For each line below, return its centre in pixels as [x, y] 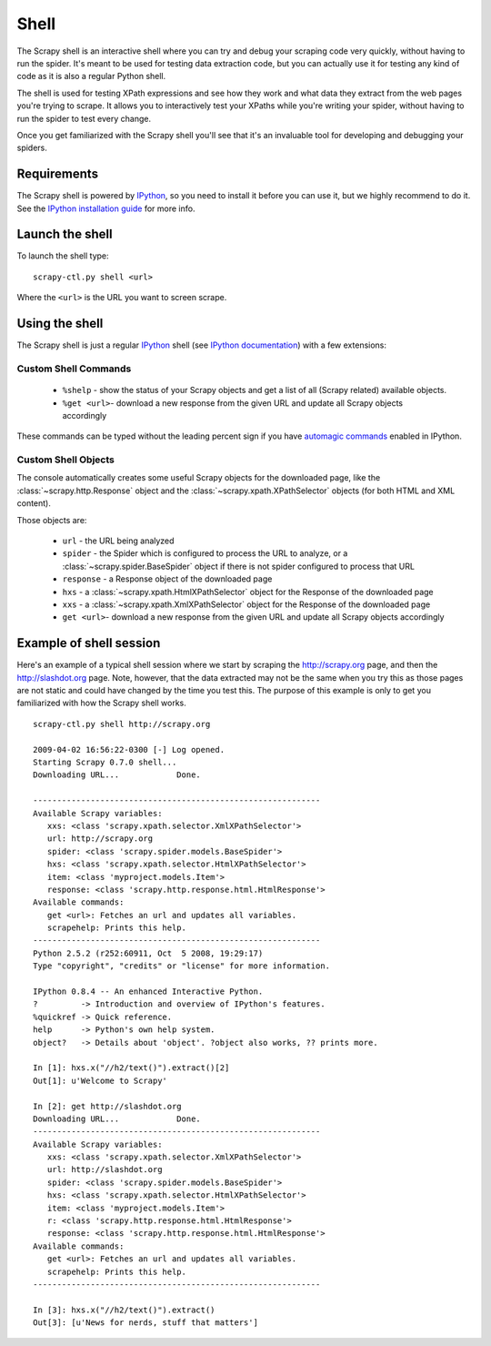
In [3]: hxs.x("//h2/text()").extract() [124, 1310]
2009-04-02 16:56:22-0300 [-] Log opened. [129, 749]
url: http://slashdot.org [105, 1170]
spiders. [32, 148]
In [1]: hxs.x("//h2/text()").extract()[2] [131, 1068]
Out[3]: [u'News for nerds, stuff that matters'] [146, 1323]
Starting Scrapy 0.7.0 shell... [105, 762]
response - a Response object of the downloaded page [167, 579]
